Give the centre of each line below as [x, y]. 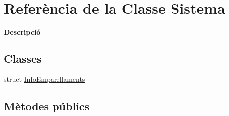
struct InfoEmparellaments [45, 79]
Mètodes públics [47, 105]
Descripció [22, 32]
